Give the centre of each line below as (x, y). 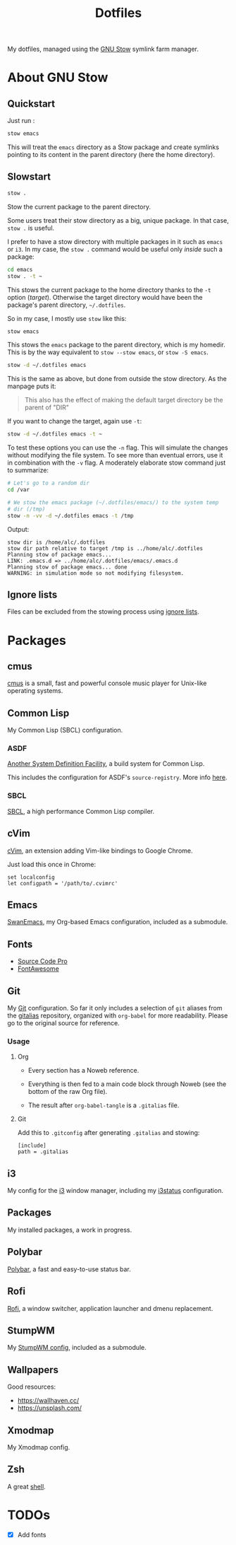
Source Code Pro (43, 961)
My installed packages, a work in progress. (70, 1230)
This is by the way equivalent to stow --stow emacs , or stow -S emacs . (108, 352)
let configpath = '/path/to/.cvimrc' (63, 883)
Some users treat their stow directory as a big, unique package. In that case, (118, 220)
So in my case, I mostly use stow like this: (67, 318)
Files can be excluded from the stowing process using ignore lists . (103, 612)
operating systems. (35, 691)
